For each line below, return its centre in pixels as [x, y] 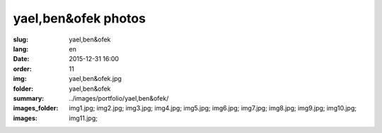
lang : [21, 49]
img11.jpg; [83, 118]
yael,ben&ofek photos [80, 18]
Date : [21, 59]
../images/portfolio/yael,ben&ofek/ [119, 98]
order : [22, 69]
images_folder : [36, 108]
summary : [29, 98]
